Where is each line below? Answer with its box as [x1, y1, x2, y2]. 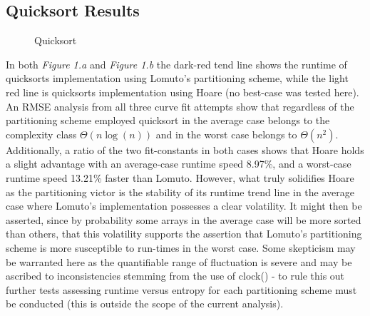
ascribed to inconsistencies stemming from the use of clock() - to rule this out [6, 268, 345, 283]
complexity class [6, 126, 77, 141]
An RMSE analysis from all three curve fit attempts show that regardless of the [6, 98, 354, 113]
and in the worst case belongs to [155, 126, 297, 141]
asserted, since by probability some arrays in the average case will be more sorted [6, 212, 361, 227]
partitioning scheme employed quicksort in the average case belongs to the [6, 113, 330, 128]
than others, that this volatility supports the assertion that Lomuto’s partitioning [6, 226, 362, 241]
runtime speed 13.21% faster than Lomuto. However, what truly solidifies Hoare [6, 170, 354, 185]
